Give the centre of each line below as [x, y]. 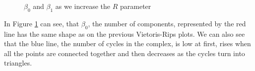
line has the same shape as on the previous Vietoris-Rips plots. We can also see [125, 34]
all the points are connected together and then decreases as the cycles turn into [125, 53]
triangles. [18, 63]
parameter [136, 6]
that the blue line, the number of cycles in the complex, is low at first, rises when [127, 43]
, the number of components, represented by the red [167, 23]
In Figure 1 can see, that [42, 23]
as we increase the [83, 6]
